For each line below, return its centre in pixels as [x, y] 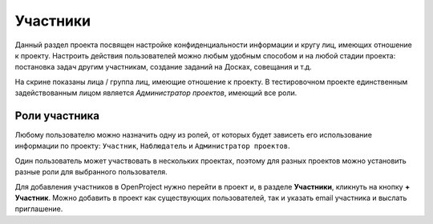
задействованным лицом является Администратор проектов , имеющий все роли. [156, 93]
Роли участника [57, 116]
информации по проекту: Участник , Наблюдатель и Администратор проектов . [152, 146]
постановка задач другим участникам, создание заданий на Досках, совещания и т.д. [163, 67]
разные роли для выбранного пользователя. [91, 172]
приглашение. [39, 209]
